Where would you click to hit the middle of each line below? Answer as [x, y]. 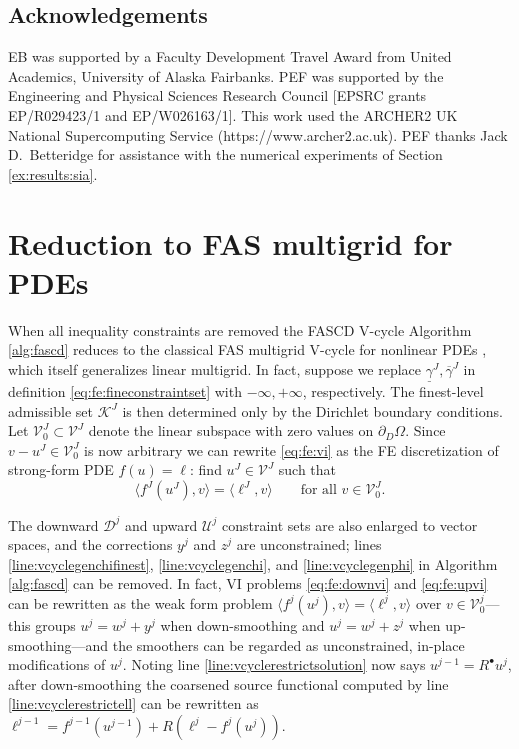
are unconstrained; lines [309, 544]
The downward [53, 524]
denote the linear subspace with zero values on [231, 430]
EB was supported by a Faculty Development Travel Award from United [230, 56]
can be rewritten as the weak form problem [140, 602]
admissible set [50, 410]
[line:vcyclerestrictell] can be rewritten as [133, 703]
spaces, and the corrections [90, 544]
